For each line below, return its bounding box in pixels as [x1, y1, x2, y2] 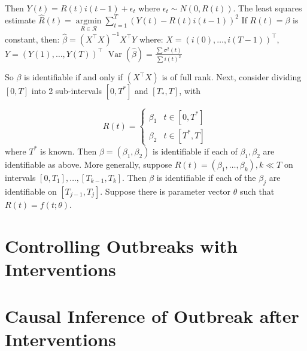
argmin [75, 16, 102, 25]
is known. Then [40, 144, 97, 157]
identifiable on [5, 184, 57, 197]
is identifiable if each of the [156, 171, 256, 183]
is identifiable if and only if [24, 71, 123, 83]
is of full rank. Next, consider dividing [162, 71, 302, 83]
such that [239, 184, 275, 197]
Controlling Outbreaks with [5, 233, 238, 258]
